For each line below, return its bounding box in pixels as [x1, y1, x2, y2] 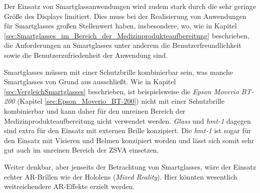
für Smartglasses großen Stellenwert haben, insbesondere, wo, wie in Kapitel [4, 20, 237, 31]
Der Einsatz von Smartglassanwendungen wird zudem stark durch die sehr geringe [4, 1, 256, 11]
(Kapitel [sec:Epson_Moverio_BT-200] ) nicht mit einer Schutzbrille [17, 96, 224, 106]
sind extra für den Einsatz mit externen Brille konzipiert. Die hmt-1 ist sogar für [4, 125, 251, 136]
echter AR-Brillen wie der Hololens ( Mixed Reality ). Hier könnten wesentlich [4, 171, 237, 182]
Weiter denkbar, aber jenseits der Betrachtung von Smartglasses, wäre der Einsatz [4, 161, 256, 172]
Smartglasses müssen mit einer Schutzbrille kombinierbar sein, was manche [4, 66, 233, 77]
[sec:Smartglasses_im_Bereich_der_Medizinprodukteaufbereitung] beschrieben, [4, 30, 249, 40]
